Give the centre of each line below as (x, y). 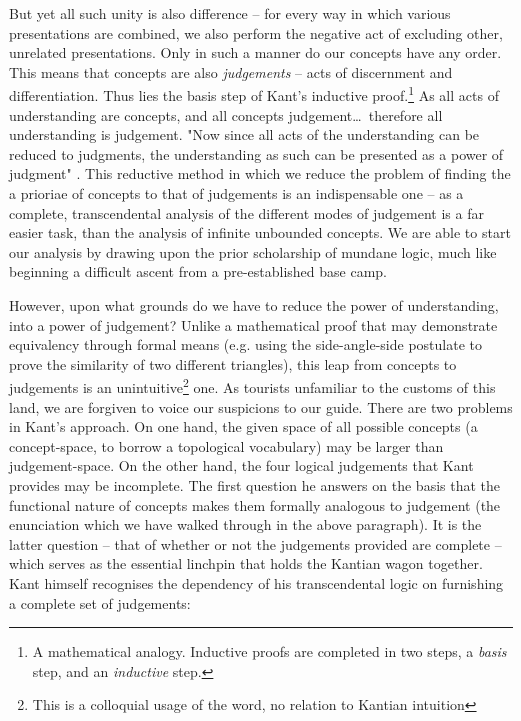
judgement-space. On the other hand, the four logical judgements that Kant (241, 465)
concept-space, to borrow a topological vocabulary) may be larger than (226, 445)
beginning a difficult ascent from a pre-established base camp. (198, 271)
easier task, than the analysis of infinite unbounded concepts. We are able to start (260, 232)
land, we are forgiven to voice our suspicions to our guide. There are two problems (261, 406)
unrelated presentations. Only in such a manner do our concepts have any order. (255, 52)
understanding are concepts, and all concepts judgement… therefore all (226, 114)
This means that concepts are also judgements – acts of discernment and (231, 71)
